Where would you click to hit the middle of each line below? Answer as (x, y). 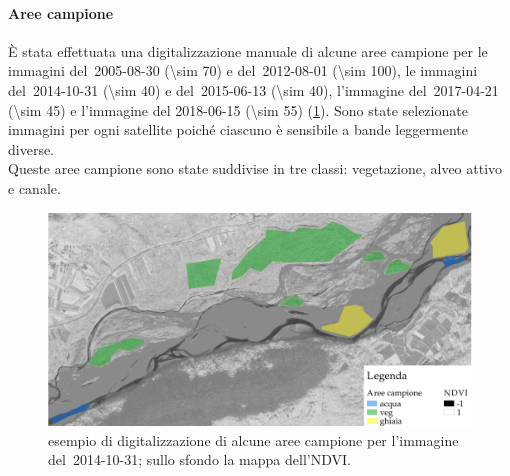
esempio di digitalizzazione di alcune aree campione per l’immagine (253, 439)
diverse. (31, 148)
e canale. (34, 187)
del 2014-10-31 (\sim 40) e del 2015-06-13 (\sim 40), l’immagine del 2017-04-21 (253, 89)
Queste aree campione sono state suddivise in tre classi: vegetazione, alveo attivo (255, 168)
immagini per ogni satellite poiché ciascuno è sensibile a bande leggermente (238, 129)
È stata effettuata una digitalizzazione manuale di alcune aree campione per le (248, 50)
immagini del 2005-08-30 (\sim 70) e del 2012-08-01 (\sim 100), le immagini (243, 70)
